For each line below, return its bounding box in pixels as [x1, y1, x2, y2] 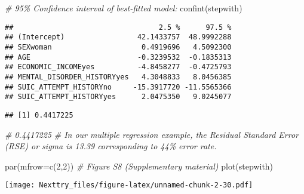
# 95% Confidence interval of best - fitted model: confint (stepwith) [5, 2, 242, 14]
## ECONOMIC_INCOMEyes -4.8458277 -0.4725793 [5, 63, 232, 72]
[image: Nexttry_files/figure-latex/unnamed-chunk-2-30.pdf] [5, 181, 253, 190]
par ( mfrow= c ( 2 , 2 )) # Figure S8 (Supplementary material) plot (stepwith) [5, 159, 274, 172]
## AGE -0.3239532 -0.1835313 [5, 53, 232, 61]
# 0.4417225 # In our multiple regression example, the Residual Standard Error [5, 128, 299, 140]
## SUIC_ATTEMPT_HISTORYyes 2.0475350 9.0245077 [5, 93, 232, 101]
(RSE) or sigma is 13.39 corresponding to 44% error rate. [5, 140, 217, 152]
